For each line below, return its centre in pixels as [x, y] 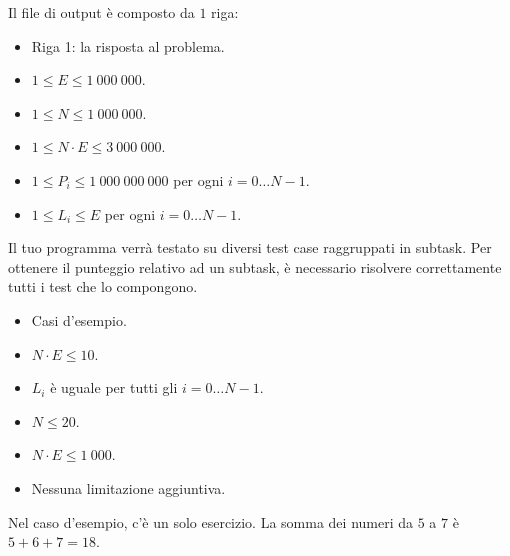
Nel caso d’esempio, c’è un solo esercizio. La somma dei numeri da [211, 521]
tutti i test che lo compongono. [103, 286]
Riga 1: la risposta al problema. [128, 45]
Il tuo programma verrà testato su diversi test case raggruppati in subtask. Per [250, 247]
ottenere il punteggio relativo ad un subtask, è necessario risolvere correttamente [255, 266]
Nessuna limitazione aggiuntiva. [128, 487]
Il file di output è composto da [101, 12]
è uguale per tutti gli [114, 387]
